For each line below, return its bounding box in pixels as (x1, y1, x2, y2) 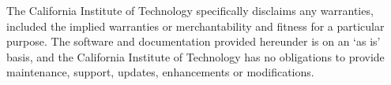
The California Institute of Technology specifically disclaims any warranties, (6, 2, 374, 18)
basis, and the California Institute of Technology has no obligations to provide (6, 48, 385, 65)
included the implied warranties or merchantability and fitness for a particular (6, 17, 385, 34)
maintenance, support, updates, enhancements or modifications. (6, 64, 314, 80)
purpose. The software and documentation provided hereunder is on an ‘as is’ (6, 33, 381, 50)
